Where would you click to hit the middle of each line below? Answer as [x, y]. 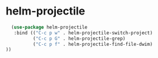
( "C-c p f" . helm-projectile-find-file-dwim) [93, 44]
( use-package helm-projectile [49, 27]
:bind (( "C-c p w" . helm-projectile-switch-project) [83, 33]
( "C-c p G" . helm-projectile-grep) [79, 38]
